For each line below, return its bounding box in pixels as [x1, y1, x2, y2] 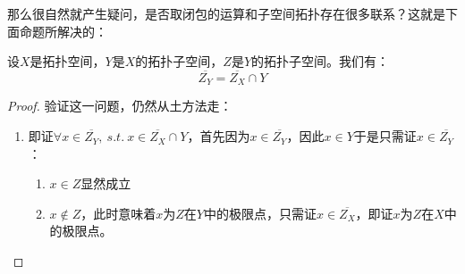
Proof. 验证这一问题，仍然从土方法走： [7, 96, 232, 115]
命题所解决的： [19, 21, 107, 40]
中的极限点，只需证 [203, 203, 317, 222]
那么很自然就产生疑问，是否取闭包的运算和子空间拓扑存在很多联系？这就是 [7, 4, 445, 22]
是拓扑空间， [30, 52, 106, 71]
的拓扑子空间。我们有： [251, 52, 390, 71]
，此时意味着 [80, 203, 156, 222]
